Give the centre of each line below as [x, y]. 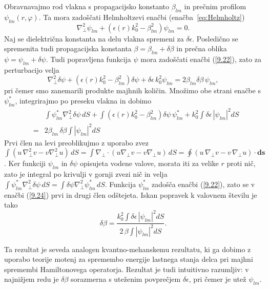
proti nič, [241, 163]
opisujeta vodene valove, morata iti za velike [149, 163]
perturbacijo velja [32, 69]
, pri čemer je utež [218, 279]
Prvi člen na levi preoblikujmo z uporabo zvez [76, 142]
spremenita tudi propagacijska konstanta [68, 48]
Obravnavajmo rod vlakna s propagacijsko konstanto [87, 6]
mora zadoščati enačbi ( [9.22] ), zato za [201, 59]
